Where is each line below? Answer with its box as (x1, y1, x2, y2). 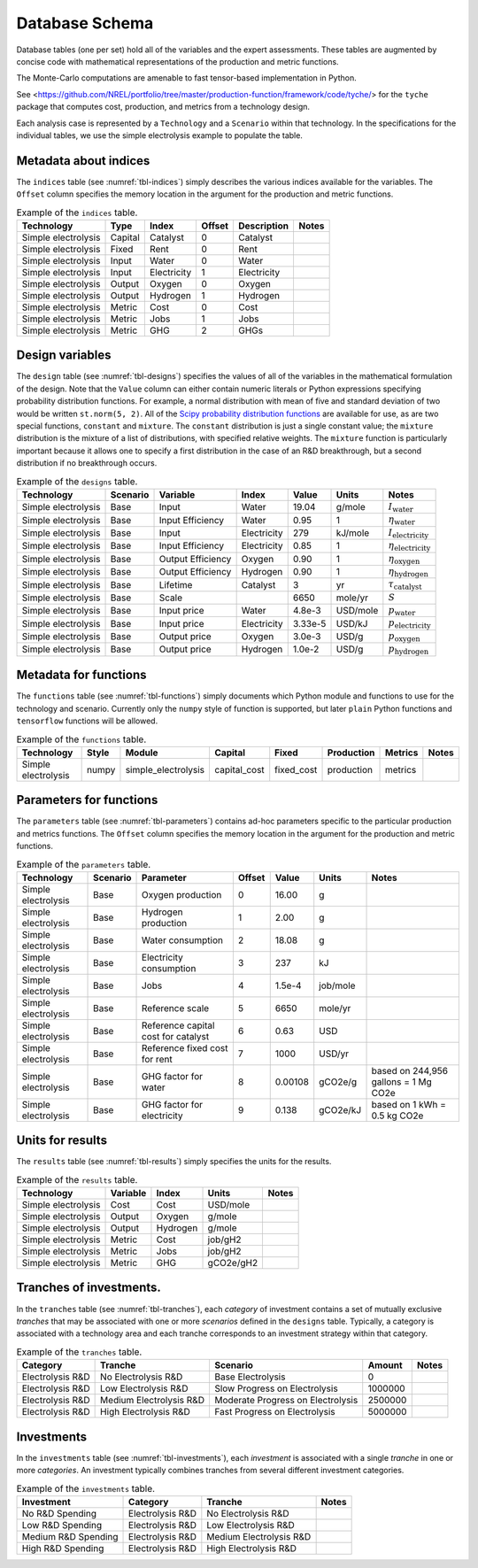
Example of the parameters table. (16, 858, 151, 870)
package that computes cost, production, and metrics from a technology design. (16, 102, 310, 112)
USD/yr (319, 1047, 350, 1060)
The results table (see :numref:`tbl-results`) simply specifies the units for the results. (16, 1156, 332, 1167)
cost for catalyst (142, 1030, 210, 1042)
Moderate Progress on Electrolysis (213, 1394, 358, 1407)
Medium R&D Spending (21, 1530, 119, 1542)
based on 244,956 (371, 1064, 449, 1077)
